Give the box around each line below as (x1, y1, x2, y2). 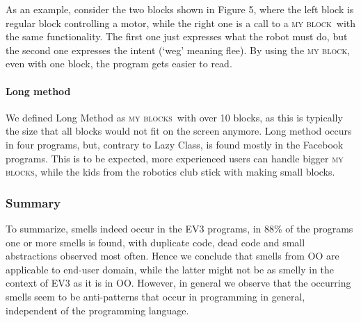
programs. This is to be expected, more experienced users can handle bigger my (6, 151, 344, 165)
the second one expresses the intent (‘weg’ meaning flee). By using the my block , (6, 42, 351, 57)
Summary (6, 194, 61, 211)
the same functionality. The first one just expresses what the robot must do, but (6, 29, 348, 44)
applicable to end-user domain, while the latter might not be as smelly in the (6, 262, 335, 276)
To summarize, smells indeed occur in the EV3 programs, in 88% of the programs (6, 221, 353, 235)
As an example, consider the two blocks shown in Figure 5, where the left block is (6, 2, 354, 16)
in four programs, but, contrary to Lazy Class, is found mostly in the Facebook (6, 137, 344, 151)
